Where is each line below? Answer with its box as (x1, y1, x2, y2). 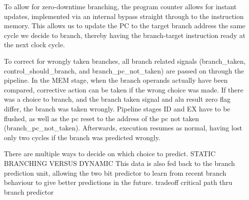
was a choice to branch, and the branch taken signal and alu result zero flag (4, 94, 230, 104)
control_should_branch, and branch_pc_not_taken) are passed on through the (4, 65, 244, 75)
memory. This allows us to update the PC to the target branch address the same (4, 20, 246, 31)
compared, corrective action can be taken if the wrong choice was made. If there (4, 84, 244, 94)
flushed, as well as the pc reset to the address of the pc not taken (4, 113, 199, 123)
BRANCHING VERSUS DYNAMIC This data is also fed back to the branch (4, 158, 235, 168)
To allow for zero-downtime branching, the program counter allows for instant (4, 1, 237, 11)
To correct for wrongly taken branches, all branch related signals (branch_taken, (4, 55, 246, 66)
